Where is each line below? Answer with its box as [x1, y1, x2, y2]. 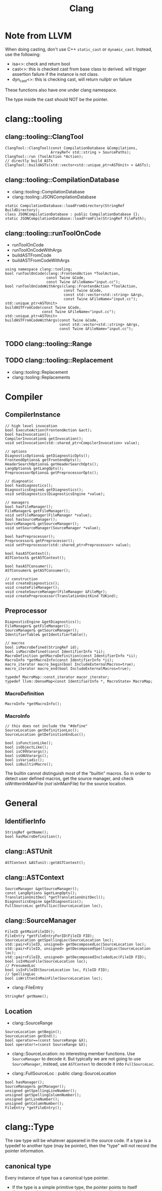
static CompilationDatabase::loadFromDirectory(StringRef [5, 203, 125, 208]
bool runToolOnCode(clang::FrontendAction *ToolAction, [5, 271, 120, 276]
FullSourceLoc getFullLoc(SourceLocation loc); [5, 903, 103, 908]
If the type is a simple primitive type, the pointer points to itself [12, 1184, 137, 1190]
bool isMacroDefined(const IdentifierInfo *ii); [5, 649, 105, 654]
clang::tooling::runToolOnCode [5, 229, 101, 237]
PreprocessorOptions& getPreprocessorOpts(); [5, 470, 98, 475]
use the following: [5, 52, 41, 57]
